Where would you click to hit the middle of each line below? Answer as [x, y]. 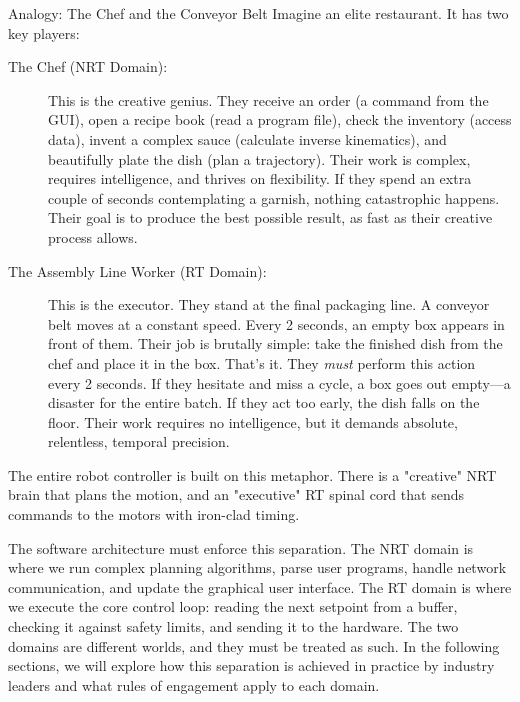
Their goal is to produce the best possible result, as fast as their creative [270, 217]
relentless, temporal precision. [139, 441]
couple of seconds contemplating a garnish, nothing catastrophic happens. [274, 197]
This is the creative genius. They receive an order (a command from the [268, 99]
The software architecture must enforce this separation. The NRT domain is [241, 547]
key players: [44, 32]
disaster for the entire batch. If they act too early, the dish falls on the [264, 402]
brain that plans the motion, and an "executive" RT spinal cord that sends [236, 494]
